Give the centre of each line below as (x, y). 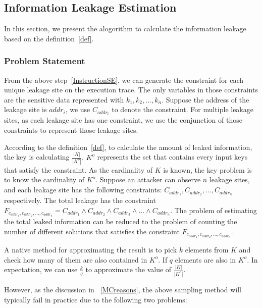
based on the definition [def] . (49, 38)
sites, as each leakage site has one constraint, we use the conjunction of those (123, 120)
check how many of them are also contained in (76, 259)
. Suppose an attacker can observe (148, 179)
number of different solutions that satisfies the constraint (92, 231)
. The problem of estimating (214, 210)
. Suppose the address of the (205, 99)
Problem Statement (45, 61)
